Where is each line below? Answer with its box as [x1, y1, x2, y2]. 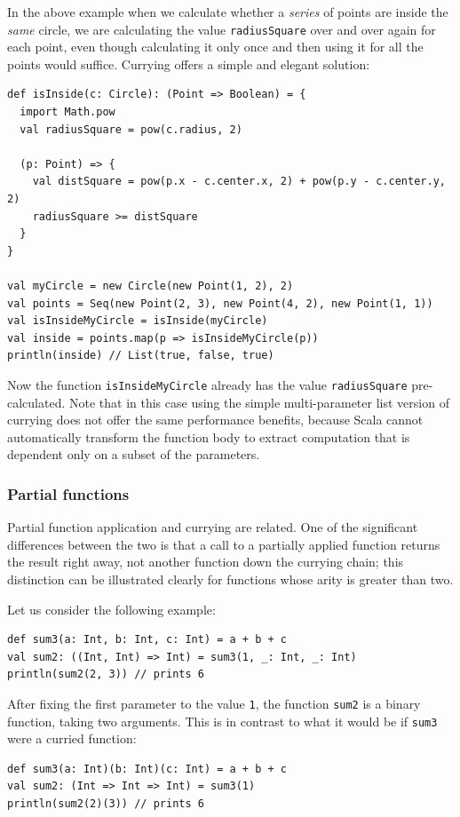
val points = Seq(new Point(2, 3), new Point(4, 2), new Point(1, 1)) [7, 297, 433, 310]
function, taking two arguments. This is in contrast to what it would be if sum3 [7, 711, 438, 730]
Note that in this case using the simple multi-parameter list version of [68, 393, 449, 411]
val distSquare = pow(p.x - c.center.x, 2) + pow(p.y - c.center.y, [32, 175, 446, 188]
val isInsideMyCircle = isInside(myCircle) [7, 314, 268, 328]
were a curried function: [7, 729, 137, 748]
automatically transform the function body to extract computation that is [7, 427, 410, 446]
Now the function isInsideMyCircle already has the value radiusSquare [7, 375, 408, 393]
